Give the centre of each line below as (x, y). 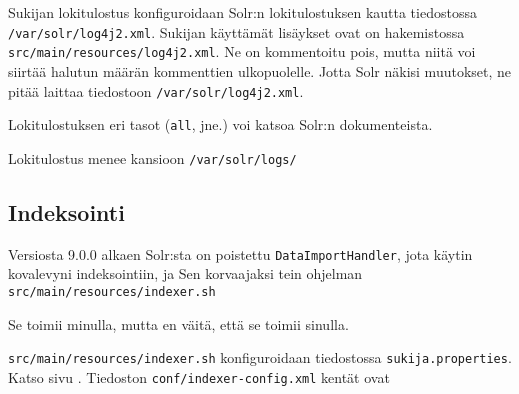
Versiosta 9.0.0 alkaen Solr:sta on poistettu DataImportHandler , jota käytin (240, 253)
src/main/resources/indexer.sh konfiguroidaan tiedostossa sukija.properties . (260, 357)
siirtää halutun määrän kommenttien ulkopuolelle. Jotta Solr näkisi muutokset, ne (260, 70)
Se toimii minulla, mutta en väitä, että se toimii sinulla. (178, 323)
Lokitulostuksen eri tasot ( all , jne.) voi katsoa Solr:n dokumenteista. (220, 124)
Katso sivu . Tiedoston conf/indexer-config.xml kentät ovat (199, 376)
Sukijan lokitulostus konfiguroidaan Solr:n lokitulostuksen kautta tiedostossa (242, 12)
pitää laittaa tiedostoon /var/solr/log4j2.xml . (156, 90)
